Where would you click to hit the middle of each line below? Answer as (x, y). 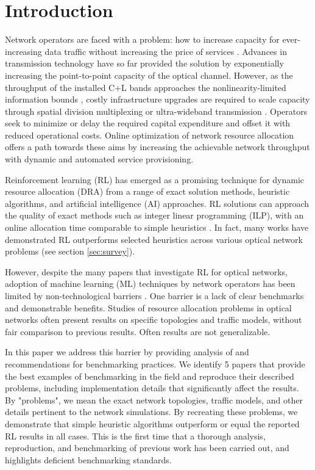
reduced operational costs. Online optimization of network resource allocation (150, 135)
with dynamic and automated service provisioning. (99, 159)
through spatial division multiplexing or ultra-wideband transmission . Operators (156, 111)
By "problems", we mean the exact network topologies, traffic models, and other (154, 399)
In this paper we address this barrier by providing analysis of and (127, 352)
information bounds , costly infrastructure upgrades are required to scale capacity (157, 99)
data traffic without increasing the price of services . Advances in (166, 51)
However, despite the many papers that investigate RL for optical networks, (146, 271)
